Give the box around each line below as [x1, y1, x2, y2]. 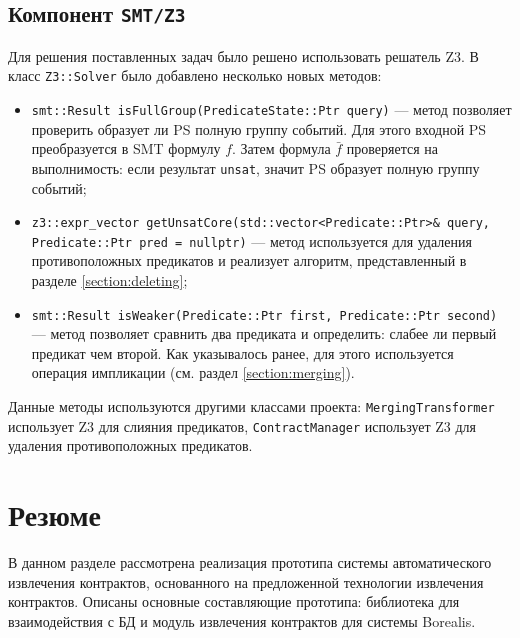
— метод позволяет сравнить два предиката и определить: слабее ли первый [31, 323, 497, 344]
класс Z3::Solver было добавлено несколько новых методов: [8, 65, 382, 86]
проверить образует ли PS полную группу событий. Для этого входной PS [31, 118, 487, 139]
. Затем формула [232, 138, 331, 159]
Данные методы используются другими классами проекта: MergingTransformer [8, 396, 495, 417]
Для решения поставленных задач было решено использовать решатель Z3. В [8, 45, 479, 66]
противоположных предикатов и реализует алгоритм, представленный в [31, 250, 467, 271]
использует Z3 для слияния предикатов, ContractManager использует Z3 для [8, 415, 477, 436]
